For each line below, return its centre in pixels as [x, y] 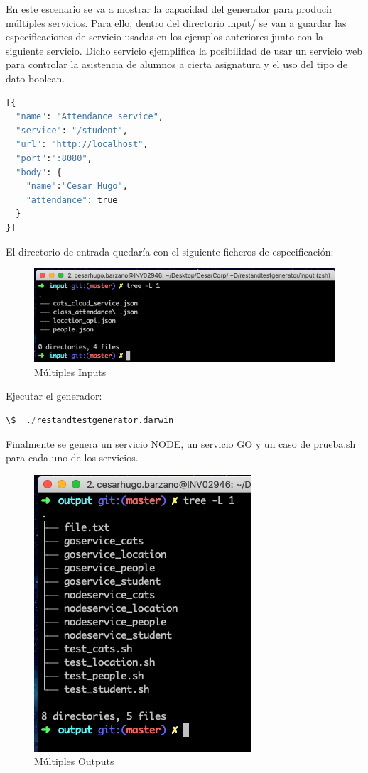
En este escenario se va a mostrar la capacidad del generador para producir [169, 9]
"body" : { [39, 172]
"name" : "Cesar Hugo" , [77, 186]
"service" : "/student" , [72, 130]
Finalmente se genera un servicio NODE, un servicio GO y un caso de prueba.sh [181, 443]
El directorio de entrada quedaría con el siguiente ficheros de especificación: [170, 251]
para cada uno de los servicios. [72, 457]
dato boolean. [36, 78]
